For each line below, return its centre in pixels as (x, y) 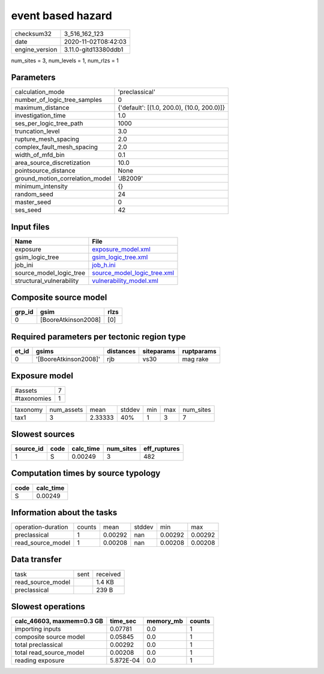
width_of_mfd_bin (40, 155)
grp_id (24, 312)
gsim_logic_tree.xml (120, 257)
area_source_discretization (52, 163)
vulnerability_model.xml (125, 281)
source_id (29, 449)
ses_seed (28, 210)
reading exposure (40, 661)
